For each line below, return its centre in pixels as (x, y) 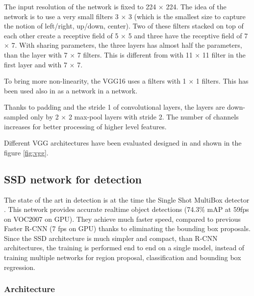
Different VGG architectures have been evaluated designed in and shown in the (123, 143)
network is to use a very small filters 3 (61, 16)
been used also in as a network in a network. (71, 90)
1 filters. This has (222, 81)
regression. (20, 267)
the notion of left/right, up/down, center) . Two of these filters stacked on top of (124, 26)
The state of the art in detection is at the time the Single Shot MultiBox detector (127, 199)
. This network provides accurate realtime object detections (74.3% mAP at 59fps (127, 209)
